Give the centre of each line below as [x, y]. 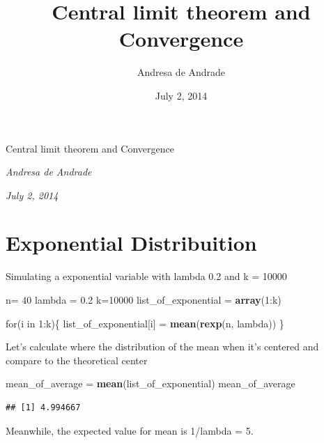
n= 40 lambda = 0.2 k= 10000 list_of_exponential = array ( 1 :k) [144, 300]
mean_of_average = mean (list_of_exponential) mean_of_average [151, 383]
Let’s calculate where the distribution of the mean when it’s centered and [162, 347]
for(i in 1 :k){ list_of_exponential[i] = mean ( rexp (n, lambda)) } [145, 323]
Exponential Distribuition [131, 243]
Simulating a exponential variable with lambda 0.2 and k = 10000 [146, 276]
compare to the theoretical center [77, 360]
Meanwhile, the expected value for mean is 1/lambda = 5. [130, 430]
